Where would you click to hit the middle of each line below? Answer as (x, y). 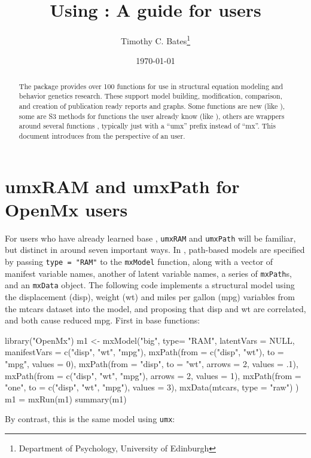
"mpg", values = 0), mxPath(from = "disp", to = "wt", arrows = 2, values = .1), (152, 364)
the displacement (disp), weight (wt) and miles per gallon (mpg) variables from (150, 297)
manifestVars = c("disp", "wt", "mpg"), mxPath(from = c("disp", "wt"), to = (144, 352)
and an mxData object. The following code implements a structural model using (150, 285)
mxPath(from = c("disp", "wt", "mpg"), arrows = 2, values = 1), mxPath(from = (153, 375)
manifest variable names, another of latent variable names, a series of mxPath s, (148, 273)
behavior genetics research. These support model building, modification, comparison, (150, 96)
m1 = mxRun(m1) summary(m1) (66, 399)
